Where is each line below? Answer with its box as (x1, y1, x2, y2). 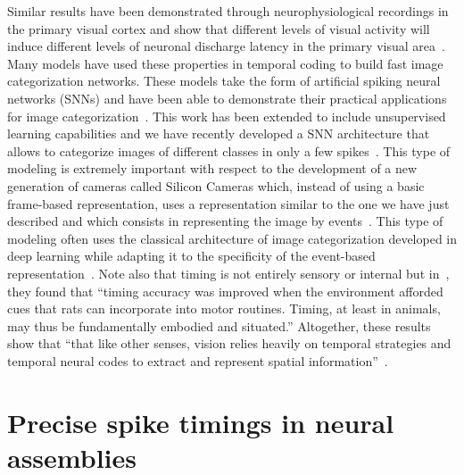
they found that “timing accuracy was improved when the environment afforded (7, 281, 443, 300)
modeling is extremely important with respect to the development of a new (7, 159, 418, 178)
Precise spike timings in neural (7, 404, 394, 440)
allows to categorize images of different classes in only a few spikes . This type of (7, 141, 451, 160)
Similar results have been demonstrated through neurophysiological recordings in (7, 2, 449, 20)
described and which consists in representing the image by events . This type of (7, 212, 443, 230)
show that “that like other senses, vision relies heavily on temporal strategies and (7, 334, 452, 353)
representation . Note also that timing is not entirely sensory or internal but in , (7, 263, 450, 282)
